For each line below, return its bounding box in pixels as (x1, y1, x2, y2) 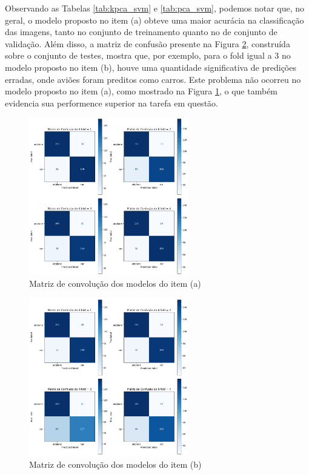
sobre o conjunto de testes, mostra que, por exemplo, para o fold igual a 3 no (5, 49, 291, 62)
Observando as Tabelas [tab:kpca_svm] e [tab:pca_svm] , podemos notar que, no (5, 2, 305, 14)
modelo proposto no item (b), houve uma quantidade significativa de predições (5, 61, 296, 73)
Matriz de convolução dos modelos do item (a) (29, 277, 201, 290)
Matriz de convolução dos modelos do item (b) (29, 457, 202, 470)
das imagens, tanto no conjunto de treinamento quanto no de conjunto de (5, 25, 277, 38)
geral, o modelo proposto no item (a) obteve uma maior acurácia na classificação (5, 13, 304, 26)
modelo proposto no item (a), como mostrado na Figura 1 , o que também (5, 85, 278, 97)
